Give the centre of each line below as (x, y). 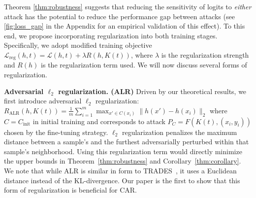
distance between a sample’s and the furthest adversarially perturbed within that (127, 142)
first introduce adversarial (43, 101)
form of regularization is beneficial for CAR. (70, 190)
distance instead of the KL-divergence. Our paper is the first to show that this (122, 180)
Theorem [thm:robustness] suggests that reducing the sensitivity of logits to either (128, 6)
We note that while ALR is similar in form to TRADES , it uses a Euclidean (120, 170)
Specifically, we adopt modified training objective (78, 45)
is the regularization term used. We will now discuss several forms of (144, 65)
